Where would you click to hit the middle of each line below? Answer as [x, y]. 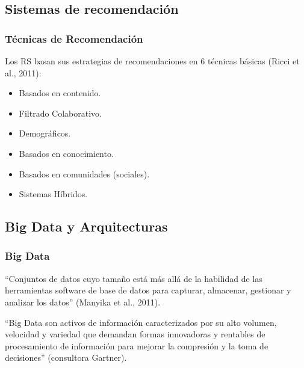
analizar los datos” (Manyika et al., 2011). [83, 302]
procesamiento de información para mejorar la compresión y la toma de [137, 345]
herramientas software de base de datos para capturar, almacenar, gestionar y [148, 290]
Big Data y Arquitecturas [86, 226]
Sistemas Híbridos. [53, 194]
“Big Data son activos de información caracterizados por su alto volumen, [141, 322]
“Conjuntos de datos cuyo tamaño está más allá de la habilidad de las [134, 278]
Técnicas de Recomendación [74, 38]
